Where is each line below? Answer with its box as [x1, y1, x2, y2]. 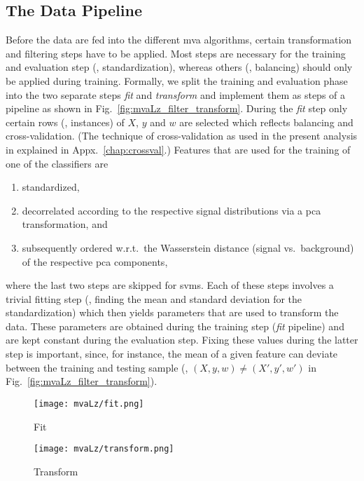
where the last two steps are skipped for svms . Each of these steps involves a [6, 278, 334, 292]
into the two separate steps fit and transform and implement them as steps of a [6, 87, 345, 102]
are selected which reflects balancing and [179, 114, 353, 129]
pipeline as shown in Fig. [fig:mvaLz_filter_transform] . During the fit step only [6, 101, 348, 116]
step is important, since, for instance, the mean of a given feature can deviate [6, 346, 338, 361]
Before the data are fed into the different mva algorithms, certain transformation [6, 32, 352, 47]
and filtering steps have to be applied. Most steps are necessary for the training [6, 46, 346, 60]
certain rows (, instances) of [6, 114, 125, 129]
